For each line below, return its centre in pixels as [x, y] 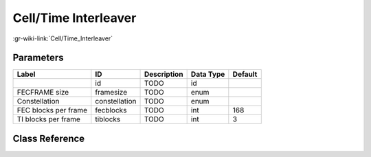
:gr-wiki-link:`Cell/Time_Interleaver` [63, 38]
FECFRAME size [43, 93]
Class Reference [49, 138]
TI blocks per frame [48, 119]
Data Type [208, 74]
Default [245, 74]
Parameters [38, 58]
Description [164, 74]
